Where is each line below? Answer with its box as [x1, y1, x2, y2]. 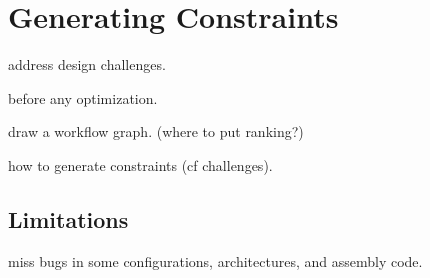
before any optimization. [8, 87, 158, 108]
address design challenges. [8, 54, 166, 75]
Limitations [8, 203, 129, 234]
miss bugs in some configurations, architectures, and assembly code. [8, 250, 423, 271]
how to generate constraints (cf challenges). [8, 154, 273, 175]
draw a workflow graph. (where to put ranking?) [8, 121, 304, 142]
